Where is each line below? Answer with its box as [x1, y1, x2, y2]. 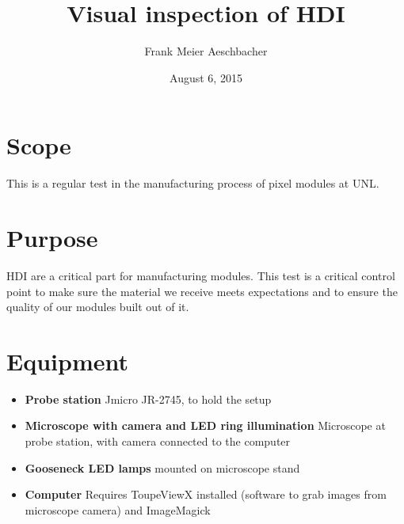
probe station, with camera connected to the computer [25, 433, 291, 450]
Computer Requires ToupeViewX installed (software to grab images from [25, 486, 387, 503]
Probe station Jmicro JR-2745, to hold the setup [25, 390, 272, 407]
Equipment [6, 344, 128, 377]
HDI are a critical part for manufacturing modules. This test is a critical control [6, 267, 395, 283]
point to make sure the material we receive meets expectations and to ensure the [6, 283, 398, 299]
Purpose [6, 222, 98, 254]
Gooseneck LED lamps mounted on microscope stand [25, 459, 300, 476]
